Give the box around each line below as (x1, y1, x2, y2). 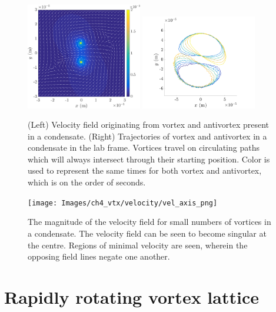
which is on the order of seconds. (28, 176, 146, 188)
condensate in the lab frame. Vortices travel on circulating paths (28, 141, 260, 154)
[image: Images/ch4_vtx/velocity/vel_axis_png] (28, 198, 218, 207)
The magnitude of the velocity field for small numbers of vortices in (28, 215, 271, 228)
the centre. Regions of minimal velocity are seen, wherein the (28, 238, 248, 251)
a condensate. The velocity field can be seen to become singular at (28, 227, 267, 239)
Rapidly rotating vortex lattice (4, 284, 259, 308)
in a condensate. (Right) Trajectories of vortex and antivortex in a (28, 130, 267, 142)
